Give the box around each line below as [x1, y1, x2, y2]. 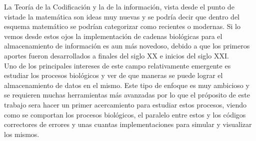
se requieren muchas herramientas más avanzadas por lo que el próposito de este [4, 89, 250, 100]
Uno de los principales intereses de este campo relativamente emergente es [4, 60, 231, 70]
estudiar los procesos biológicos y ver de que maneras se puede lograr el [4, 70, 223, 80]
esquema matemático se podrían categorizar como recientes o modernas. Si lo [4, 21, 240, 31]
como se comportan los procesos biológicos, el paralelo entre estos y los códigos [4, 109, 246, 119]
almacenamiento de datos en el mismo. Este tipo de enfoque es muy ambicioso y [4, 79, 249, 90]
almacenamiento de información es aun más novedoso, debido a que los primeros [4, 40, 250, 51]
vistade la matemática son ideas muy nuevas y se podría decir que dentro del [4, 11, 240, 21]
